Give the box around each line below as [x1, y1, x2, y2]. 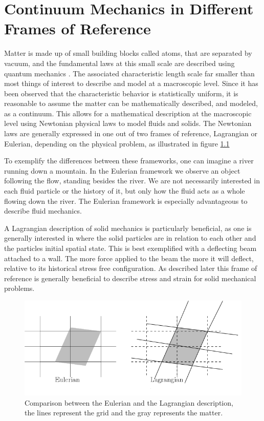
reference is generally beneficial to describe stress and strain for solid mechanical [4, 272, 256, 283]
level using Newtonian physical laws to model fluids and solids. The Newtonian [4, 118, 252, 129]
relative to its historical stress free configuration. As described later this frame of [4, 263, 257, 273]
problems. [4, 283, 35, 293]
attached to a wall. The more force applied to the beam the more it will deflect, [4, 252, 254, 263]
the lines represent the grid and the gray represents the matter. [25, 407, 223, 418]
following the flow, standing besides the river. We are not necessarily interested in [4, 175, 260, 186]
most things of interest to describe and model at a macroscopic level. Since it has [4, 78, 258, 89]
